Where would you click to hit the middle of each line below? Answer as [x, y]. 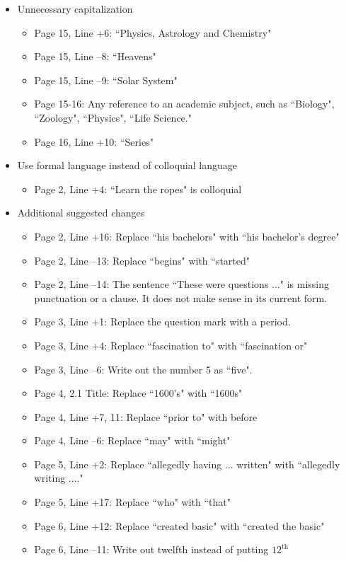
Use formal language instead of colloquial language [127, 165]
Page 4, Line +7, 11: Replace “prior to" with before [146, 416]
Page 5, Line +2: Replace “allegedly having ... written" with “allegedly [187, 464]
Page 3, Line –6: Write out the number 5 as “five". [143, 369]
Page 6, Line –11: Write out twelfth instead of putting [151, 549]
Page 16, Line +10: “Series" [94, 141]
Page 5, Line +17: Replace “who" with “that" [133, 502]
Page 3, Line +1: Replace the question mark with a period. [162, 322]
